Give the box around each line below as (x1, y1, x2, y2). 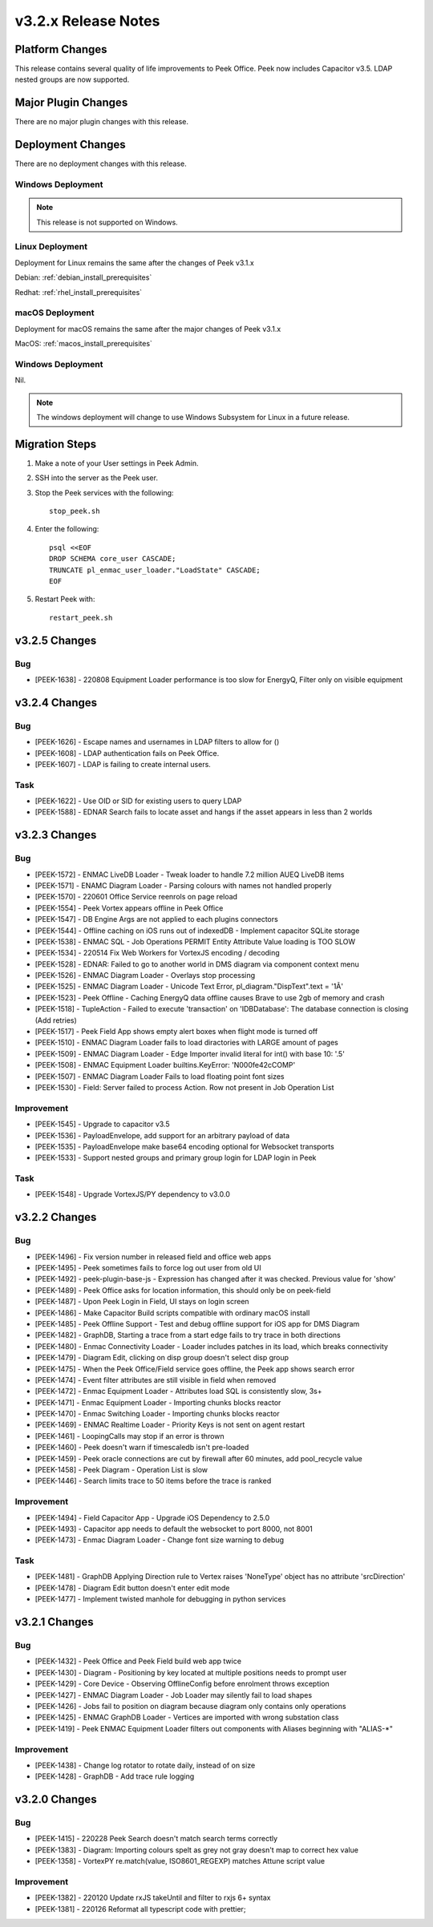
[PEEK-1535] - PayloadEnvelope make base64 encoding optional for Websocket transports (34, 1141, 334, 1151)
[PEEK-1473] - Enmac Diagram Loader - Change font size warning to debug (34, 1535, 285, 1545)
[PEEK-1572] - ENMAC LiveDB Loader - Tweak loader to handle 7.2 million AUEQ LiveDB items (34, 870, 345, 879)
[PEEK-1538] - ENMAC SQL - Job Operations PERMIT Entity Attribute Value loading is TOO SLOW (34, 936, 356, 946)
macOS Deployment (14, 307, 95, 318)
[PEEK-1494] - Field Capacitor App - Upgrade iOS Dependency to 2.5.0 (34, 1513, 270, 1522)
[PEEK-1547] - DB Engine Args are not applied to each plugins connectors (34, 915, 278, 924)
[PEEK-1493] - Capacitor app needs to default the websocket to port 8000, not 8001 (34, 1524, 313, 1533)
